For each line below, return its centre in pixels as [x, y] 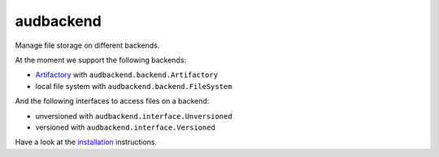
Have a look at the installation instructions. [86, 142]
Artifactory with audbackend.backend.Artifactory [127, 75]
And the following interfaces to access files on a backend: [112, 101]
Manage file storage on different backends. [87, 45]
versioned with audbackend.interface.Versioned [125, 127]
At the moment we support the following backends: [101, 60]
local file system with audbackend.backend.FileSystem [134, 86]
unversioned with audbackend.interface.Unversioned [134, 116]
